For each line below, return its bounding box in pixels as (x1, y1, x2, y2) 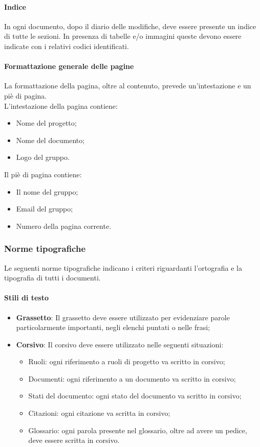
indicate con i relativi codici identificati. (4, 40, 129, 51)
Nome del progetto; (16, 117, 77, 128)
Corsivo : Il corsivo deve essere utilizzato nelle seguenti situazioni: (16, 339, 224, 349)
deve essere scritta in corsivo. (28, 435, 120, 445)
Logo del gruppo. (16, 152, 70, 162)
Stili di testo (4, 292, 49, 303)
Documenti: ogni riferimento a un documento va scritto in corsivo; (28, 373, 236, 384)
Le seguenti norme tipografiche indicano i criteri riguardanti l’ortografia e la (4, 262, 242, 273)
